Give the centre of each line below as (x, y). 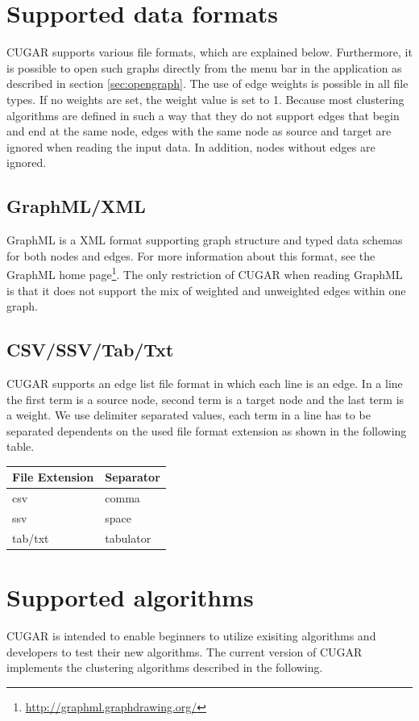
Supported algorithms (130, 597)
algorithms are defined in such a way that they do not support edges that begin (203, 115)
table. (21, 446)
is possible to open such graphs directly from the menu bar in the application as (204, 67)
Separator (133, 477)
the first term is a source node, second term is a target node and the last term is (205, 399)
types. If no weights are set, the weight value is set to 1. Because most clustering (205, 99)
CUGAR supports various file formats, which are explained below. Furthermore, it (209, 52)
